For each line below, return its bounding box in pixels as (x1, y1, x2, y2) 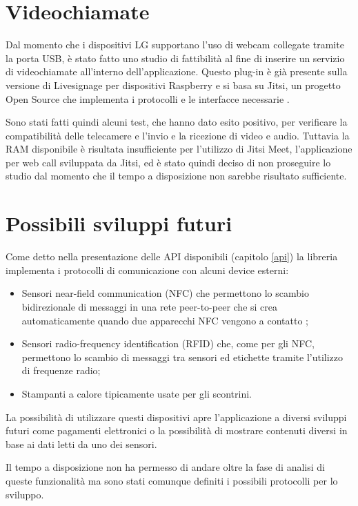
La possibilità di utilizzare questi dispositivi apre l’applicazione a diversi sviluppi (6, 409, 347, 424)
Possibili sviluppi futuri (6, 209, 232, 237)
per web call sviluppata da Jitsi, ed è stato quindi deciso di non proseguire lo (6, 155, 331, 169)
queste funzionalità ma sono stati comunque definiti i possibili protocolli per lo (6, 473, 338, 487)
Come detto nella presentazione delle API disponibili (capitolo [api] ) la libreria (6, 249, 338, 264)
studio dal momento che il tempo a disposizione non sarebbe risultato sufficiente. (6, 168, 347, 183)
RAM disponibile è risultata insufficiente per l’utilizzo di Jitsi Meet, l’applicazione (6, 142, 352, 156)
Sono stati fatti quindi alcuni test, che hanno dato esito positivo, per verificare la (6, 115, 348, 129)
